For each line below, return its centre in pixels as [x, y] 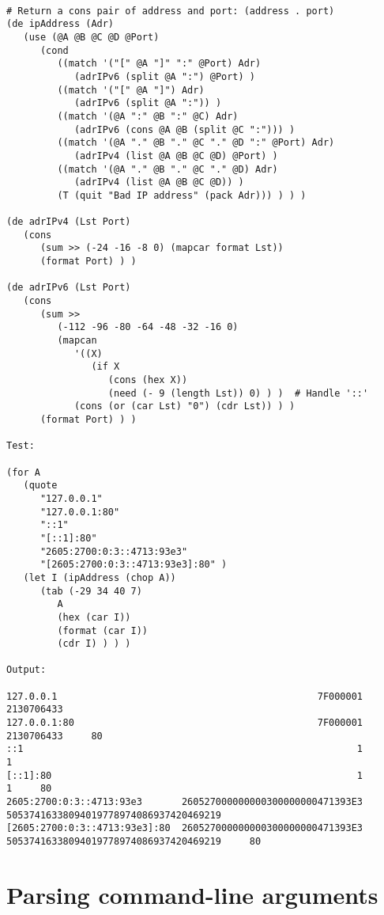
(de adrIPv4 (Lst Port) [69, 222]
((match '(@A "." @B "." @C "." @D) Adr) [168, 169]
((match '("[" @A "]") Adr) [131, 90]
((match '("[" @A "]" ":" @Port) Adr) [159, 64]
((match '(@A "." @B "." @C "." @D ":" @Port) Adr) [196, 143]
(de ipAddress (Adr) [60, 24]
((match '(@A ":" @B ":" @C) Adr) [148, 116]
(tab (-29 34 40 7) [91, 591]
